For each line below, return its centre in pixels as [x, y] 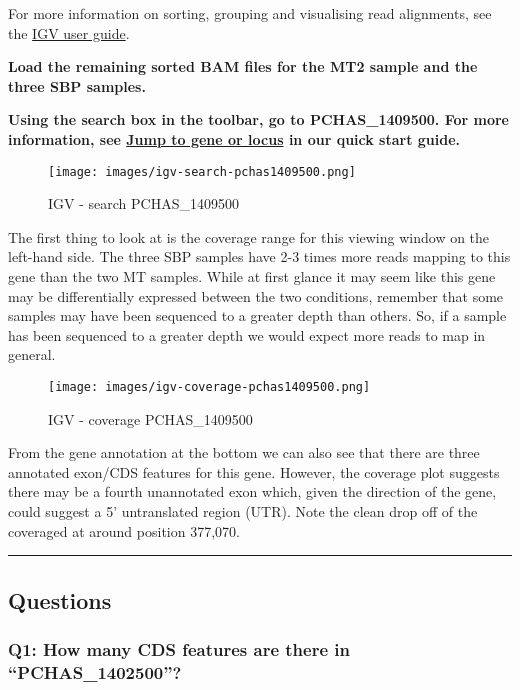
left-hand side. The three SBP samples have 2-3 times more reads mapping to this [259, 256]
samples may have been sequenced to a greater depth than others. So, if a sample [257, 315]
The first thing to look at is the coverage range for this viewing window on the [249, 236]
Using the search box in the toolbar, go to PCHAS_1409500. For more [258, 119]
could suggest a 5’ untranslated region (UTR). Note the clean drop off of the [243, 511]
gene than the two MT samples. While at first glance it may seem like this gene [252, 276]
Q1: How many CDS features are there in [179, 648]
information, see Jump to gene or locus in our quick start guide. [234, 138]
